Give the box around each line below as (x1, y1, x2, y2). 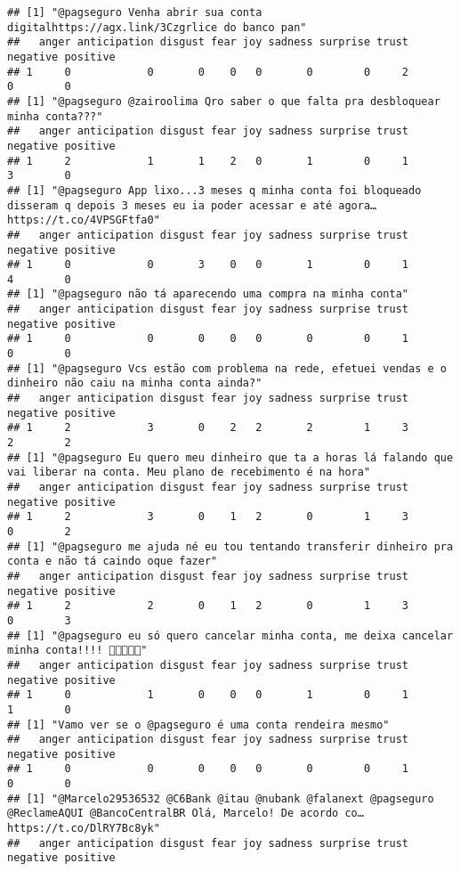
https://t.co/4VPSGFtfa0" (7, 214, 160, 227)
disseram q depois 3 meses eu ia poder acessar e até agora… (7, 199, 377, 212)
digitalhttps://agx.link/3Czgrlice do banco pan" (7, 20, 307, 34)
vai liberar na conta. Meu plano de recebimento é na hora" (7, 466, 371, 479)
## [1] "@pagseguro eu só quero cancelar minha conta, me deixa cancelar (7, 629, 454, 642)
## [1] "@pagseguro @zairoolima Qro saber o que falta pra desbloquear (7, 94, 440, 108)
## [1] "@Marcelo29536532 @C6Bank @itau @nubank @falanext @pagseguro (7, 792, 434, 805)
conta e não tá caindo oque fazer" (7, 555, 218, 568)
